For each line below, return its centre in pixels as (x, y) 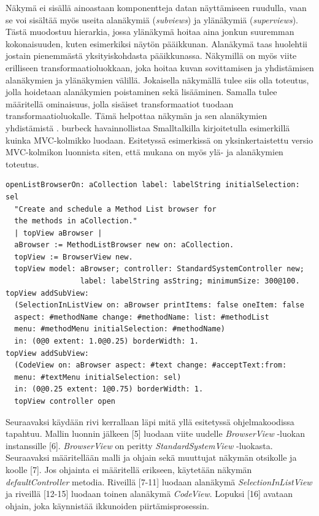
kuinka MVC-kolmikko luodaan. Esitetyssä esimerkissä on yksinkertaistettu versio (159, 140)
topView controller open (65, 401)
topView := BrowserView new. (74, 257)
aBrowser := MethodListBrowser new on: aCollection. (124, 245)
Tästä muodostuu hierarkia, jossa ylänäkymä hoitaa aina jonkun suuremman (150, 32)
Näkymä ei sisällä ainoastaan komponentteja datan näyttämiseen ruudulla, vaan (156, 7)
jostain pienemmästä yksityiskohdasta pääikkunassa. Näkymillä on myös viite (151, 56)
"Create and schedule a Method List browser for (115, 209)
